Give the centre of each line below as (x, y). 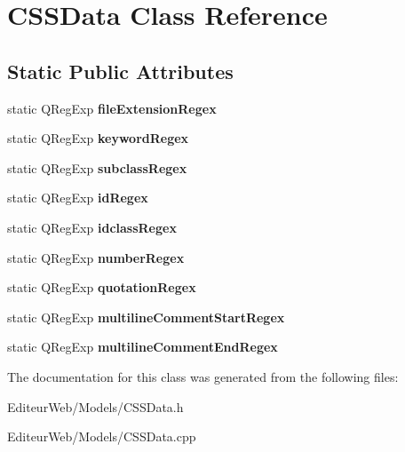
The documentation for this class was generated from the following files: (203, 376)
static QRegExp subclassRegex (97, 167)
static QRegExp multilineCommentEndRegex (143, 347)
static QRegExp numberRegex (96, 257)
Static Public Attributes (120, 71)
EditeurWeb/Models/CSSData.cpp (102, 436)
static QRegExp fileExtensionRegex (112, 108)
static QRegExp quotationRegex (102, 287)
